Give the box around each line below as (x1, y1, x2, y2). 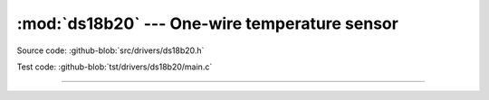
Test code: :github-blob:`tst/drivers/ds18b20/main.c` (16, 61, 213, 72)
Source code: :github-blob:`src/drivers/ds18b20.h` (16, 45, 205, 56)
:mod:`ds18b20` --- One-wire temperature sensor (16, 14, 398, 33)
